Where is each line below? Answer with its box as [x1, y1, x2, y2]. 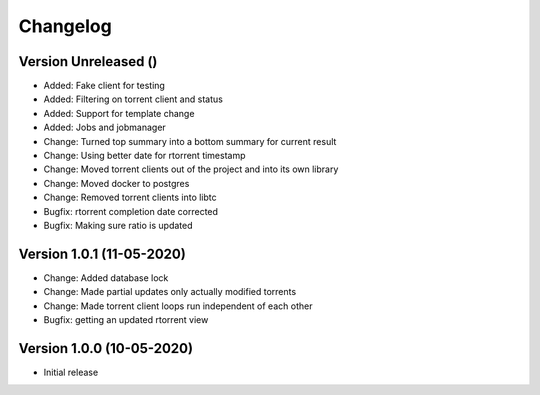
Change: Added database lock [43, 271, 169, 284]
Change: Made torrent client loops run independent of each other [43, 300, 313, 312]
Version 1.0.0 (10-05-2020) [18, 340, 194, 357]
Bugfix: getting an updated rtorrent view [43, 314, 209, 326]
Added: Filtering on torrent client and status [43, 93, 224, 105]
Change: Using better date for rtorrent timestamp [43, 150, 246, 162]
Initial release [43, 366, 99, 378]
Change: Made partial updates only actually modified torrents [43, 286, 297, 298]
